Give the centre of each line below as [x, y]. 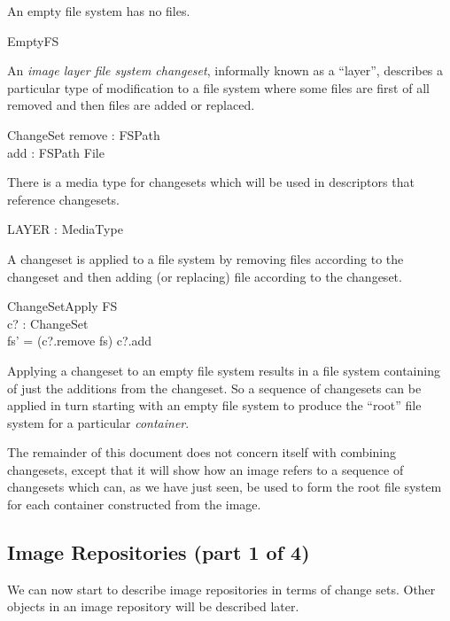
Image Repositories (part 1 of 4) [159, 552]
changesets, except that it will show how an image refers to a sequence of [206, 469]
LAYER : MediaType [65, 229]
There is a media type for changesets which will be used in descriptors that [211, 182]
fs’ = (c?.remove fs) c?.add [80, 341]
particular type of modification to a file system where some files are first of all [218, 87]
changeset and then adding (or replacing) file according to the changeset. [205, 276]
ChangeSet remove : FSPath [84, 134]
